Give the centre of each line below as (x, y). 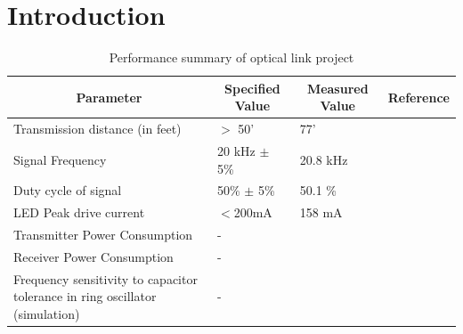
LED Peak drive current (79, 212)
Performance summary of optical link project (231, 57)
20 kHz (236, 151)
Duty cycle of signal (68, 190)
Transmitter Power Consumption (103, 235)
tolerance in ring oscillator (85, 296)
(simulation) (47, 314)
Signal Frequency (60, 159)
